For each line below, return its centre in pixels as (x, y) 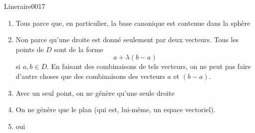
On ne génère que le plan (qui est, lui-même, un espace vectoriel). (116, 109)
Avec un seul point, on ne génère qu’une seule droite (95, 93)
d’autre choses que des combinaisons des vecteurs (90, 76)
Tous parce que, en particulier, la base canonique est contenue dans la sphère (133, 23)
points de (30, 49)
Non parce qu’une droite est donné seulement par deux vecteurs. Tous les (127, 39)
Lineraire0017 (25, 6)
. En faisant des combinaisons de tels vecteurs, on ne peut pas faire (149, 66)
